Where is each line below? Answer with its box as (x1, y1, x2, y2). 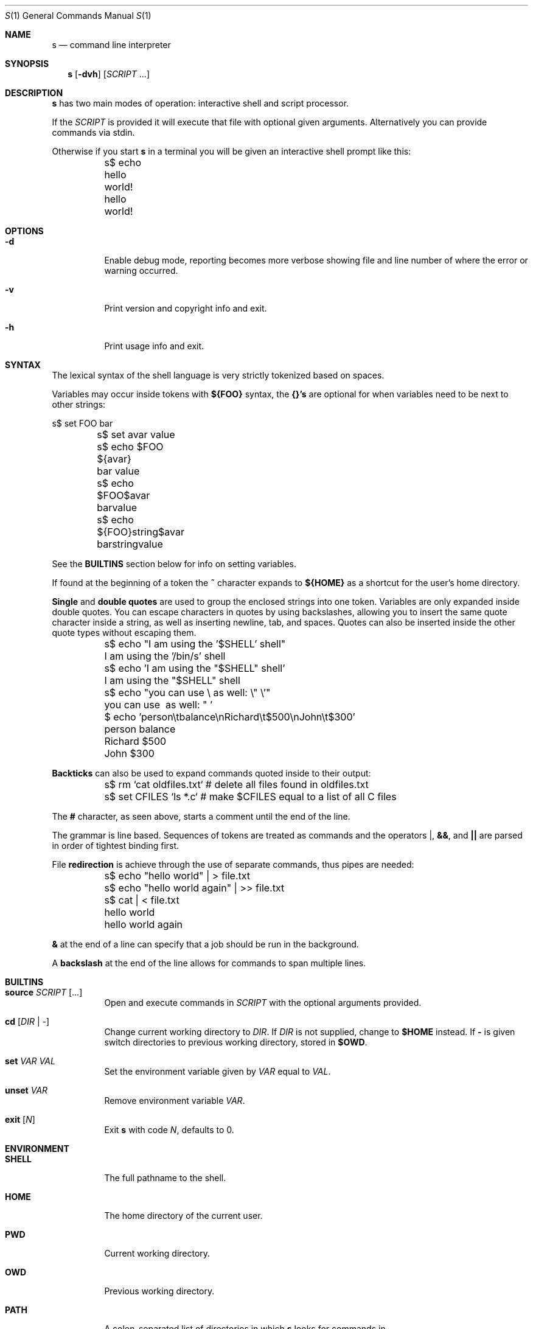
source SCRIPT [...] (5, 987, 83, 997)
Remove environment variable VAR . (104, 1095, 245, 1106)
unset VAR (5, 1085, 48, 1095)
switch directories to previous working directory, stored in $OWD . (104, 1037, 368, 1047)
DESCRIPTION (5, 88, 63, 98)
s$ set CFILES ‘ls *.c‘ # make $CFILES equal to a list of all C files (104, 790, 397, 803)
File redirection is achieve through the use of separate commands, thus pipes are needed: (52, 859, 414, 870)
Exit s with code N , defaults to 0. (104, 1125, 234, 1135)
